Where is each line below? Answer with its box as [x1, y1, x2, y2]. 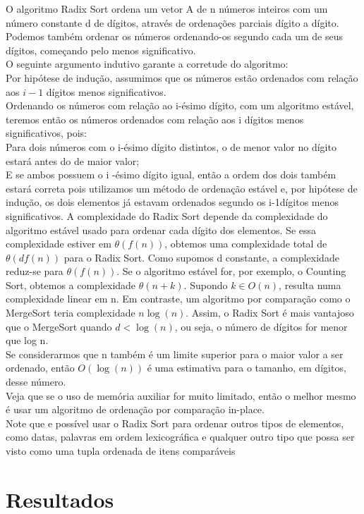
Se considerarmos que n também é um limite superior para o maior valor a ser [6, 346, 344, 361]
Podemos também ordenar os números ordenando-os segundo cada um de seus [6, 29, 344, 44]
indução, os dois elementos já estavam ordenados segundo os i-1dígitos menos [6, 195, 339, 209]
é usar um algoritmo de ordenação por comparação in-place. [6, 402, 265, 417]
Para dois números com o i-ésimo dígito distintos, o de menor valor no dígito [6, 139, 336, 154]
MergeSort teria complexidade [6, 305, 135, 320]
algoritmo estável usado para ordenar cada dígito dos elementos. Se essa [6, 222, 317, 237]
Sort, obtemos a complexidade [6, 277, 136, 292]
